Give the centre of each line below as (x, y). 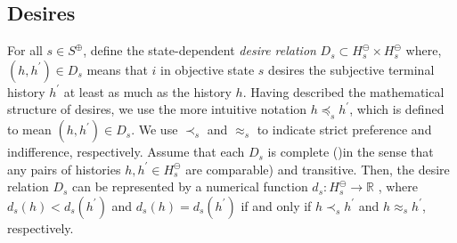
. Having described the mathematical (343, 91)
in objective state (208, 69)
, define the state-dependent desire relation (200, 50)
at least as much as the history (147, 91)
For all (25, 50)
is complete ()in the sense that (351, 152)
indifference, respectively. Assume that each (126, 152)
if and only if (276, 205)
